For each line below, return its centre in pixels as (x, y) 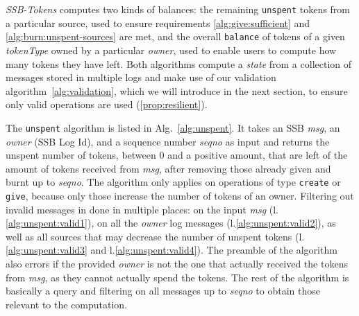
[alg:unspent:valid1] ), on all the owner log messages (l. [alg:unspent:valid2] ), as (171, 223)
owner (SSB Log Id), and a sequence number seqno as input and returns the (168, 141)
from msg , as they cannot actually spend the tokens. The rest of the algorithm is (177, 277)
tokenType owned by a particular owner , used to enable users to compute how (171, 50)
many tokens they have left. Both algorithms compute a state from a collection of (179, 63)
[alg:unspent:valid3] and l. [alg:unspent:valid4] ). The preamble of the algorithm (172, 250)
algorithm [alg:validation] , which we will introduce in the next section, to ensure (177, 90)
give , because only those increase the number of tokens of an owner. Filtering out (180, 195)
